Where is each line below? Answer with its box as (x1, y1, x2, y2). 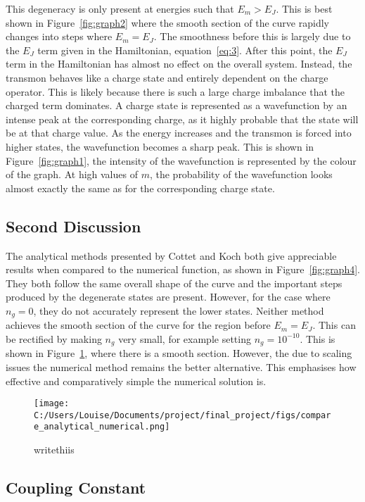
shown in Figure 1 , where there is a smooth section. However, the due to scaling (6, 346, 352, 360)
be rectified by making (6, 331, 102, 346)
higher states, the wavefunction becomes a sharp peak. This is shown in (6, 139, 314, 153)
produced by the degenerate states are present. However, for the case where (6, 289, 331, 304)
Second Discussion (6, 215, 141, 237)
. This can (312, 318, 356, 332)
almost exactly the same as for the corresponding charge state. (6, 180, 275, 195)
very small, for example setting (118, 331, 251, 346)
